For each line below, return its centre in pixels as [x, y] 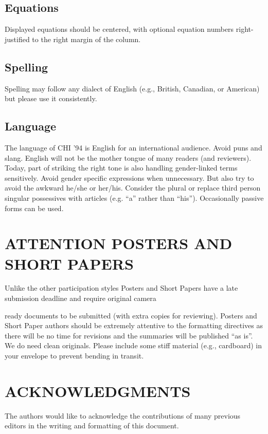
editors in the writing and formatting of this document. [92, 426]
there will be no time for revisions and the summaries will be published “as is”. [129, 335]
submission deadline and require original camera [81, 298]
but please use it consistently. [51, 98]
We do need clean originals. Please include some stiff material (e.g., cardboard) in [133, 345]
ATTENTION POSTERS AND [119, 243]
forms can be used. [34, 208]
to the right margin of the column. [86, 39]
